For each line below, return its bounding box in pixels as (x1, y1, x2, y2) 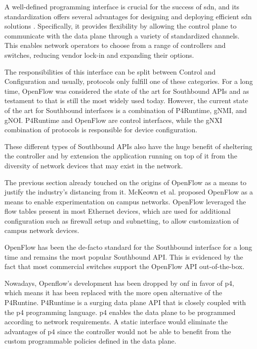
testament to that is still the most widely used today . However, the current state (4, 95, 248, 106)
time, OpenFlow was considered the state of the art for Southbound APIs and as (4, 85, 249, 96)
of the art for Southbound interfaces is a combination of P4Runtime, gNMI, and (4, 105, 247, 115)
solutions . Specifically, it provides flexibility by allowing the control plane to (4, 21, 237, 31)
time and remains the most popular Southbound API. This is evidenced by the (4, 251, 243, 262)
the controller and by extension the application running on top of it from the (4, 151, 237, 161)
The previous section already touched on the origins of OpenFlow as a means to (4, 177, 247, 187)
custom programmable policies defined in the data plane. (4, 336, 176, 346)
